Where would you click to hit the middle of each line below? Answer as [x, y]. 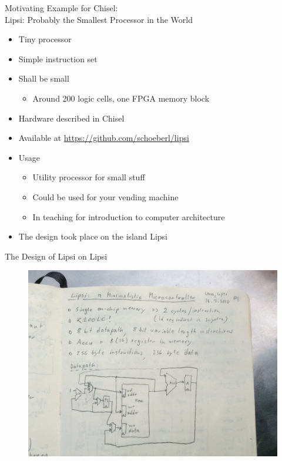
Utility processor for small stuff [89, 177]
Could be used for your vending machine [105, 196]
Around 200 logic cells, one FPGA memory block [121, 98]
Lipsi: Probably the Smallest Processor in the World [99, 19]
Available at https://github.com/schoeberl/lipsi [104, 138]
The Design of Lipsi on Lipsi [56, 256]
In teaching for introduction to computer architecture [129, 216]
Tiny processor [45, 39]
